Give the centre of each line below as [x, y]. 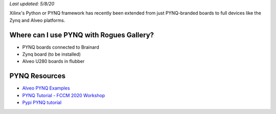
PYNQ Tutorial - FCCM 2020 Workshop [64, 95]
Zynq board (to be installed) [52, 54]
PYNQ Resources [38, 76]
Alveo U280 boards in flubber [53, 61]
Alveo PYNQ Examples [46, 88]
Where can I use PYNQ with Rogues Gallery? [82, 35]
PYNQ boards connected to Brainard [61, 47]
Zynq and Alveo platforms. [37, 20]
